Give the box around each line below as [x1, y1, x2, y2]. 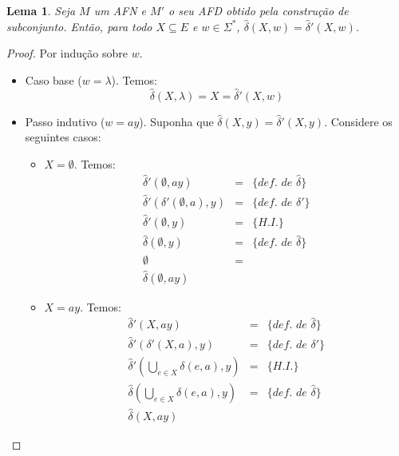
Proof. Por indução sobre [6, 45, 128, 61]
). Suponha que [139, 113, 214, 129]
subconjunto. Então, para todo [6, 18, 152, 34]
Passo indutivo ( [25, 113, 105, 129]
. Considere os [324, 113, 393, 129]
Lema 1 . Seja [6, 2, 76, 18]
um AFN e [93, 2, 147, 18]
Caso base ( [25, 71, 82, 88]
